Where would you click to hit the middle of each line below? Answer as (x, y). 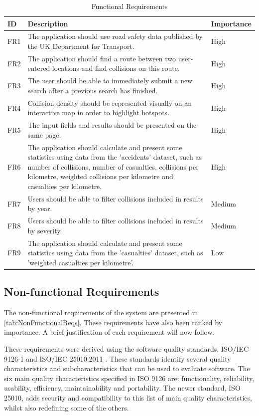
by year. (40, 208)
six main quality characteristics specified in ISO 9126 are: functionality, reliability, (129, 378)
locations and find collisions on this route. (116, 68)
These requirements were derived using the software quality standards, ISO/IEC (127, 348)
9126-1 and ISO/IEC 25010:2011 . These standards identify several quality (118, 358)
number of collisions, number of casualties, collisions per (113, 166)
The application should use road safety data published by (115, 36)
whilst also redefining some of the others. (66, 407)
